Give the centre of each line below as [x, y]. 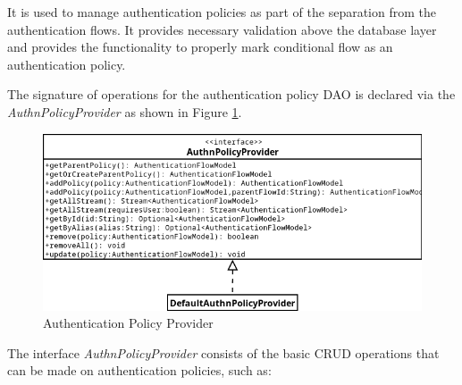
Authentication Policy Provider [128, 323]
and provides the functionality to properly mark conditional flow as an [200, 47]
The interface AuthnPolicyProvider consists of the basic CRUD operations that [223, 352]
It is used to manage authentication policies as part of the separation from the [222, 12]
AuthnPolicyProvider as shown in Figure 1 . [125, 111]
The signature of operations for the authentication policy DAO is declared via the [231, 94]
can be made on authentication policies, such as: [139, 370]
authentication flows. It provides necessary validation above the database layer [222, 29]
